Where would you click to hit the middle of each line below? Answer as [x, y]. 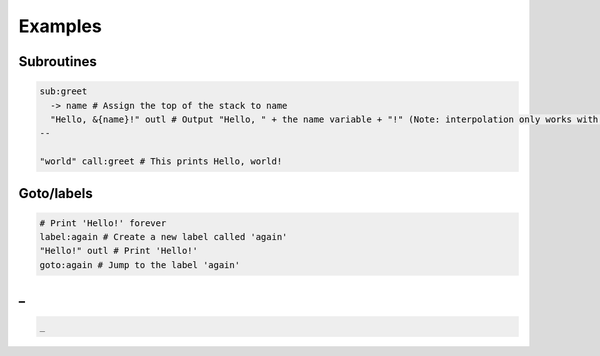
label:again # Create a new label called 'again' [163, 237]
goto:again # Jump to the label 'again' [139, 264]
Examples [60, 26]
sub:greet [63, 91]
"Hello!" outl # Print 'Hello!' [119, 251]
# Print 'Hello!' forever [103, 223]
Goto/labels [56, 193]
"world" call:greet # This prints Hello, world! [161, 161]
